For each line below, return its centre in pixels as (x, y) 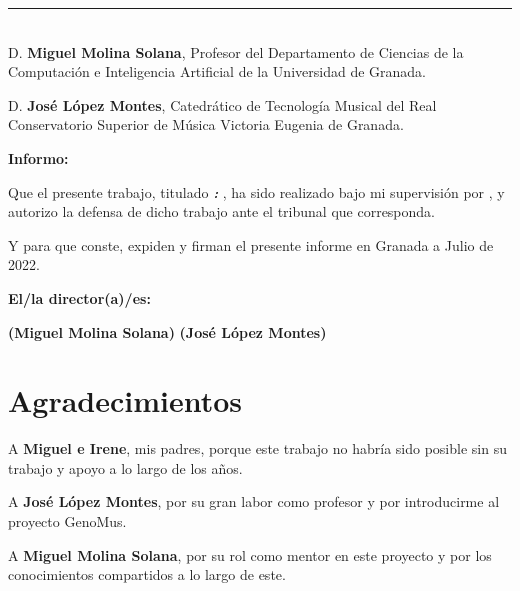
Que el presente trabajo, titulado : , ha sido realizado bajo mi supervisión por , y (256, 191)
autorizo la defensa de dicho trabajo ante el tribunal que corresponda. (221, 211)
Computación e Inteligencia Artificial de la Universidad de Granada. (217, 71)
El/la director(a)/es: (79, 297)
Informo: (38, 157)
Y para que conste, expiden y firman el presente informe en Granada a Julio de (251, 244)
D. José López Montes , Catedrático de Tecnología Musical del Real (222, 104)
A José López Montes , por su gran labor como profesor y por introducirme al (254, 501)
